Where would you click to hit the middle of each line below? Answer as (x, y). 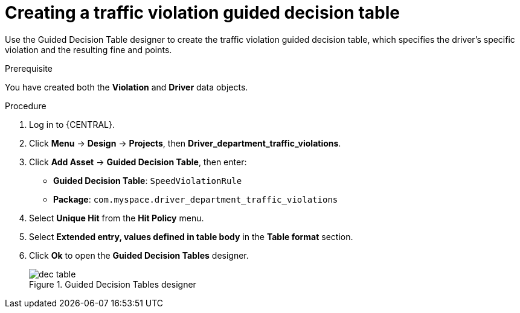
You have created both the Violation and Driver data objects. (127, 87)
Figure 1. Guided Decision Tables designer (113, 284)
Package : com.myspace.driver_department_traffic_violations (196, 199)
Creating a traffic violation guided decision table (202, 13)
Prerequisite (29, 68)
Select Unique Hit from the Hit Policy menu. (117, 218)
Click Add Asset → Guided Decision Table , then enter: (138, 162)
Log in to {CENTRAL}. (72, 124)
